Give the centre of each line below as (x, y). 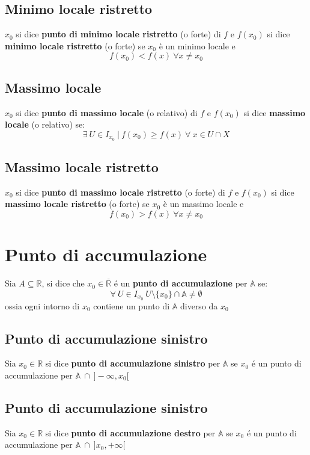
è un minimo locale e (197, 45)
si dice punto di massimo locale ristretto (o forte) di (120, 192)
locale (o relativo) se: (45, 124)
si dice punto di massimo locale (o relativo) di (107, 112)
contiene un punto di (132, 305)
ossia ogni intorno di (42, 305)
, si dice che (63, 283)
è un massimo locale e (203, 204)
